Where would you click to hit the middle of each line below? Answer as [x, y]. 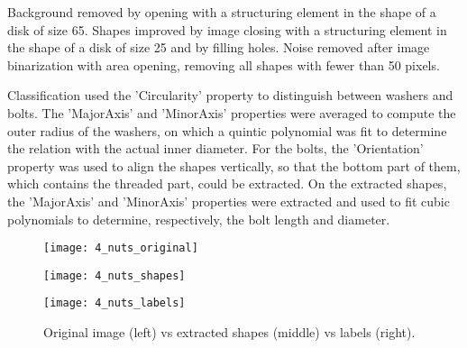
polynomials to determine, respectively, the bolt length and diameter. [199, 219]
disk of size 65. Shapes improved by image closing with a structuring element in [227, 29]
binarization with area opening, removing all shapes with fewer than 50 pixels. [224, 64]
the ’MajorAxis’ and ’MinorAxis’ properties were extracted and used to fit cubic [229, 201]
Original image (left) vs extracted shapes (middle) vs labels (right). [229, 332]
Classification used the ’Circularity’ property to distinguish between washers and [230, 95]
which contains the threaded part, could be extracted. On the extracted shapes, [227, 183]
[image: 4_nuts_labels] [114, 303]
